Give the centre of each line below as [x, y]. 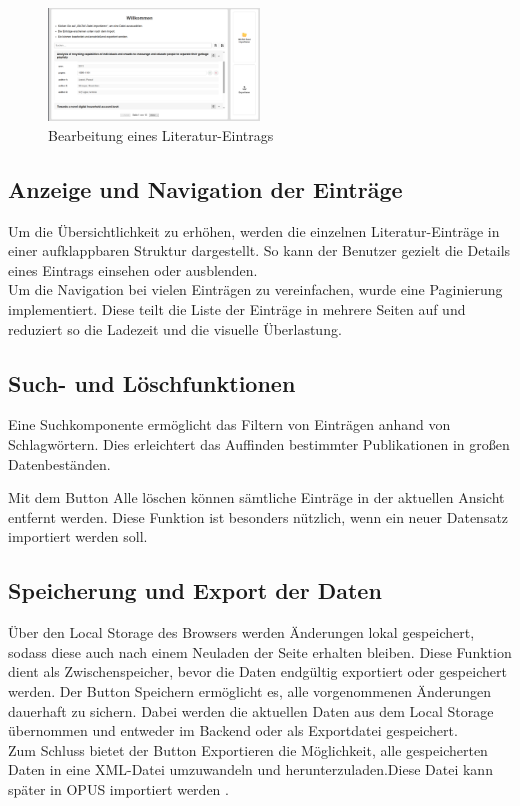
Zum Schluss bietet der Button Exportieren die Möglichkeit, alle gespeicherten [248, 749]
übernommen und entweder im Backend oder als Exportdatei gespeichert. [233, 730]
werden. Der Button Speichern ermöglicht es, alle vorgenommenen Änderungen [249, 690]
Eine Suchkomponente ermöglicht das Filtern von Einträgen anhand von [229, 424]
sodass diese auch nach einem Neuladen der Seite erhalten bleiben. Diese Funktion [260, 651]
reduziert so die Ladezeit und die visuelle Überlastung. [175, 328]
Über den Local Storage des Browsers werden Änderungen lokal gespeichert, [241, 632]
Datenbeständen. [59, 463]
